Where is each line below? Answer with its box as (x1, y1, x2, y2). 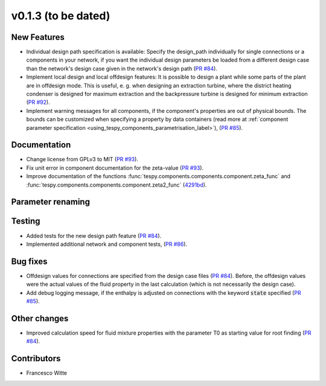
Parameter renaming (11, 197, 91, 207)
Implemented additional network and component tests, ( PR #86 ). (26, 240, 187, 248)
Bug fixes (11, 256, 48, 266)
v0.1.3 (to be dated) (11, 9, 110, 22)
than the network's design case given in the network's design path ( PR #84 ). (26, 65, 217, 72)
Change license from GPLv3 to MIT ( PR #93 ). (26, 156, 139, 163)
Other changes (11, 313, 69, 323)
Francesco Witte (26, 369, 68, 377)
